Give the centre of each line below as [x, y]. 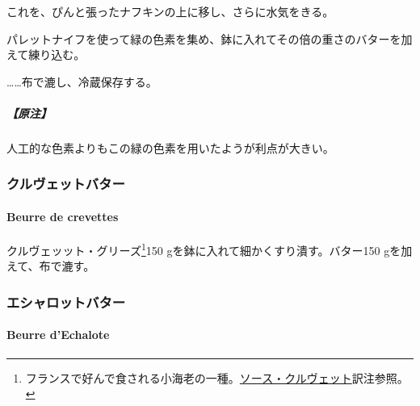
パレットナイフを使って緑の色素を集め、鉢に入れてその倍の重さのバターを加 [210, 38]
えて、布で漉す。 [51, 266]
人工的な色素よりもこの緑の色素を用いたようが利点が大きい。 [170, 147]
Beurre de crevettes [63, 216]
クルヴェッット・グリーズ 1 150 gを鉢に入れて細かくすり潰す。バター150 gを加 [210, 249]
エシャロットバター [66, 301]
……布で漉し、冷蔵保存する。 [82, 81]
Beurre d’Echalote [58, 335]
